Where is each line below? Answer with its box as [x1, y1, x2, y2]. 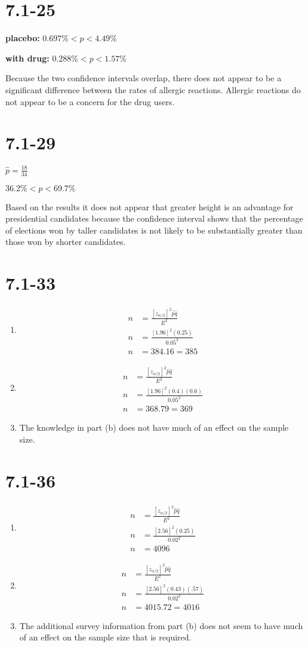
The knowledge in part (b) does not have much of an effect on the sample [19, 421, 289, 434]
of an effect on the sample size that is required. [19, 631, 192, 643]
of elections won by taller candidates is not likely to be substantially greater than [5, 223, 303, 236]
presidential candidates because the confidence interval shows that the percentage [5, 212, 303, 225]
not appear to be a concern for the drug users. [5, 95, 175, 108]
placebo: [5, 32, 40, 44]
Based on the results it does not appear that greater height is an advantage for [5, 200, 294, 213]
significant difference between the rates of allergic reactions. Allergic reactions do [5, 83, 301, 96]
